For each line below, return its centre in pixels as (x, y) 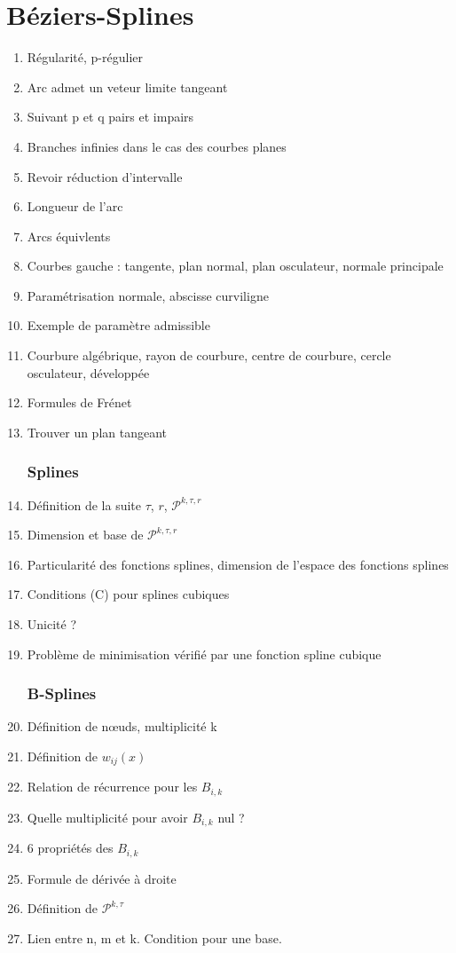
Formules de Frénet (79, 402)
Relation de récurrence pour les (112, 787)
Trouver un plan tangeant (97, 432)
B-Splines (62, 693)
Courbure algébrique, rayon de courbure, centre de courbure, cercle (209, 355)
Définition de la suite (84, 504)
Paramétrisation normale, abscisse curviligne (148, 295)
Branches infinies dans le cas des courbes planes (157, 146)
